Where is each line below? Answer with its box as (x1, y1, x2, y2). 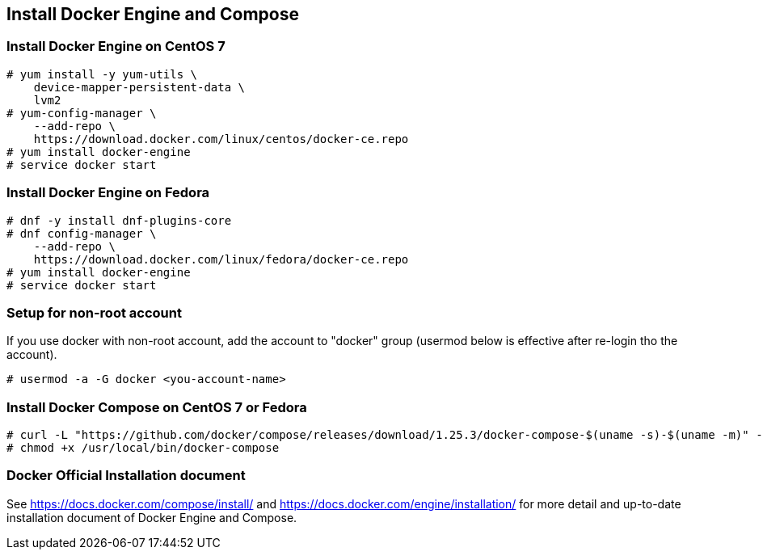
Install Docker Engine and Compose (6, 4, 300, 24)
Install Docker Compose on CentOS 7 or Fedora (6, 398, 307, 415)
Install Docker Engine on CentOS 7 (6, 38, 226, 55)
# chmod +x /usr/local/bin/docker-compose (6, 441, 280, 455)
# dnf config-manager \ (6, 226, 157, 240)
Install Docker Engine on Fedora (6, 184, 210, 201)
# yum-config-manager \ (6, 106, 157, 120)
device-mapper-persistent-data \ (33, 80, 246, 94)
